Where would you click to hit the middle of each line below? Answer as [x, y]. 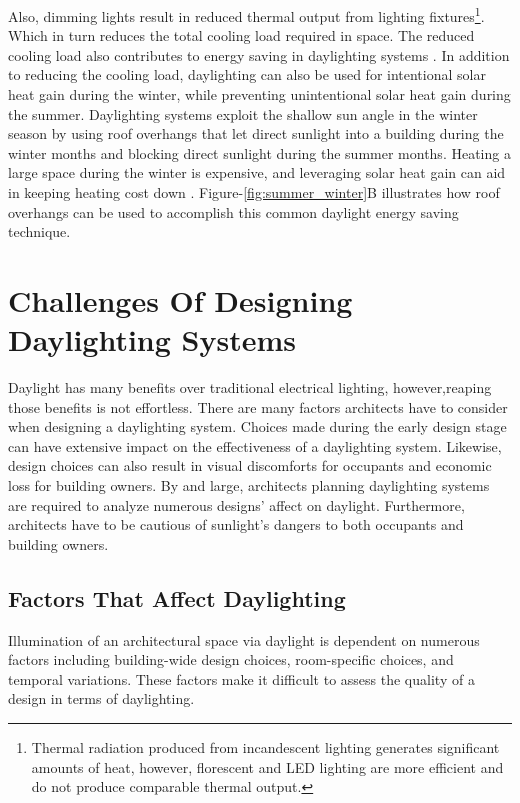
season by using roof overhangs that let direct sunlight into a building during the [256, 133]
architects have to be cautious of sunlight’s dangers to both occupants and [236, 524]
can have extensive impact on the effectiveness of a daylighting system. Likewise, [255, 445]
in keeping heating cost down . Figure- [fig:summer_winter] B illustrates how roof [254, 192]
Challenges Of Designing [180, 299]
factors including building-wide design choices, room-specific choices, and [231, 659]
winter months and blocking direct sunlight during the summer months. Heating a [259, 152]
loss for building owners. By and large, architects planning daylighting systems [249, 485]
